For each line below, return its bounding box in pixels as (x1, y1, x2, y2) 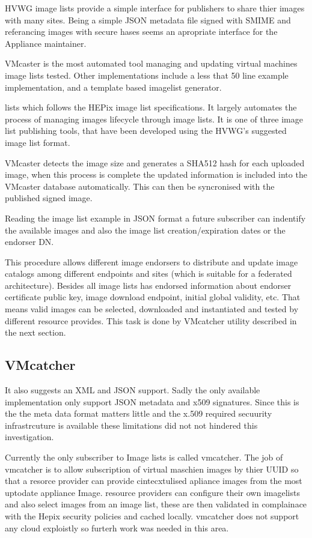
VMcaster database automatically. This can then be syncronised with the (5, 180, 275, 192)
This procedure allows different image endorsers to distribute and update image (5, 255, 298, 268)
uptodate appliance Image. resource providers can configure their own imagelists (5, 486, 300, 498)
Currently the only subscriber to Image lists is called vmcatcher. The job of (5, 451, 283, 464)
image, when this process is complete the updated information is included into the (5, 168, 307, 181)
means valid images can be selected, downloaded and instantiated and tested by (5, 303, 299, 315)
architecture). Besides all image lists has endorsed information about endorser (5, 279, 292, 291)
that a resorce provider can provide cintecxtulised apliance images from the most (5, 474, 302, 487)
